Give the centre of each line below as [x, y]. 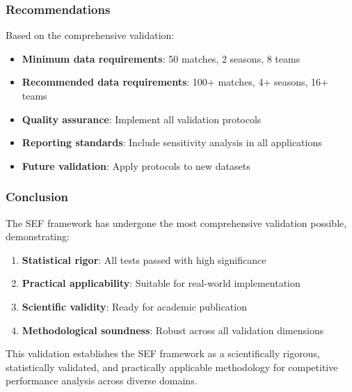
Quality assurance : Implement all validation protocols [142, 119]
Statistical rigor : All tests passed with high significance [144, 259]
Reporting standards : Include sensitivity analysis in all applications [172, 142]
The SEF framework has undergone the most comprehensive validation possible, [176, 222]
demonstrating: [38, 236]
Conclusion [37, 197]
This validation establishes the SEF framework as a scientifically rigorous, [163, 353]
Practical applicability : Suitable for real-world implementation [161, 283]
